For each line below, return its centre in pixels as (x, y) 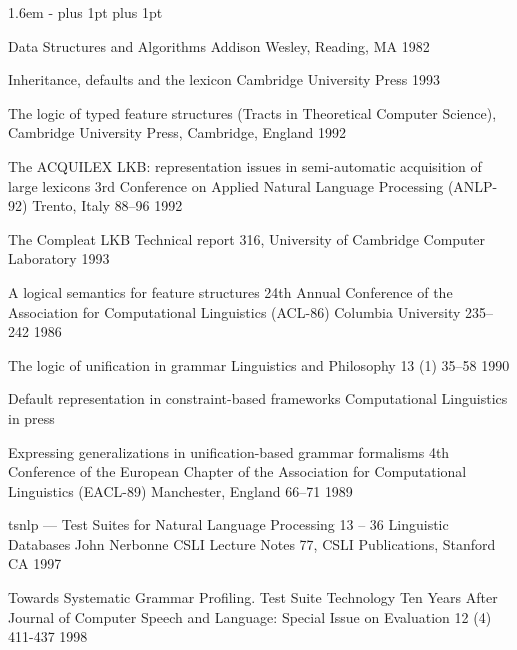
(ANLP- (472, 185)
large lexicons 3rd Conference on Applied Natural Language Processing (226, 185)
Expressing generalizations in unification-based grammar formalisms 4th (229, 451)
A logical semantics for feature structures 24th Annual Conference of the (230, 291)
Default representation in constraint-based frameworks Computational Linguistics (258, 398)
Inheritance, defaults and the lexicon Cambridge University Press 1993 (224, 79)
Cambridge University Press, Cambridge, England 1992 (177, 132)
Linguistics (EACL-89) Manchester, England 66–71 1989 (180, 490)
